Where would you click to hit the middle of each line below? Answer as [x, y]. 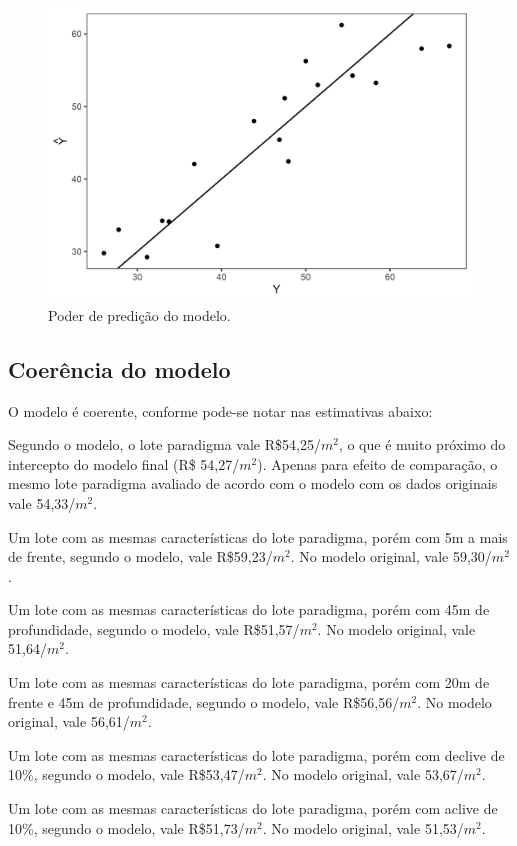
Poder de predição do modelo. [139, 314]
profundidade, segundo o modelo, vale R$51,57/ [154, 628]
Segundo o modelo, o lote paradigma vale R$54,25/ [164, 444]
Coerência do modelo [119, 368]
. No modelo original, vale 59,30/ [391, 556]
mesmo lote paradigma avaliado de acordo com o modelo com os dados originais [253, 483]
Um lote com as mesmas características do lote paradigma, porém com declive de [256, 754]
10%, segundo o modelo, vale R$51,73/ [126, 827]
